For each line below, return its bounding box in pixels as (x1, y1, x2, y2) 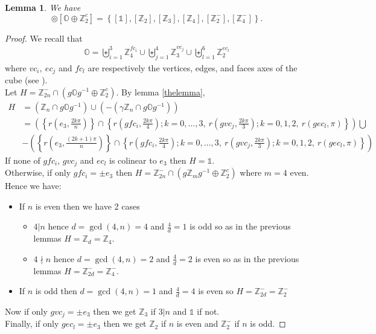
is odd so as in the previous (190, 220, 291, 233)
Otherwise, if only (5, 166, 71, 179)
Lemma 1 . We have (5, 1, 81, 13)
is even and (176, 317, 218, 330)
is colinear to (109, 153, 157, 166)
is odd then (35, 284, 77, 297)
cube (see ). (5, 73, 48, 86)
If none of (5, 153, 40, 166)
